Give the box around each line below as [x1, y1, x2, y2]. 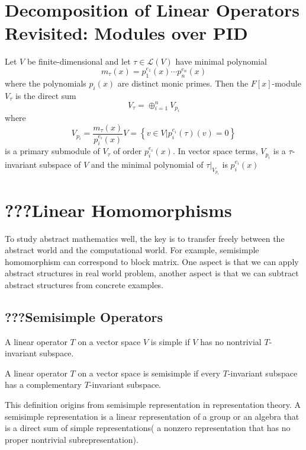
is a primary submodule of [5, 145, 100, 157]
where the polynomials [5, 76, 86, 89]
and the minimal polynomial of [91, 158, 204, 170]
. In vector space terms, [172, 145, 258, 157]
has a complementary [5, 378, 82, 391]
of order [113, 145, 142, 157]
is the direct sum [15, 89, 76, 101]
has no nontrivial [200, 335, 262, 347]
